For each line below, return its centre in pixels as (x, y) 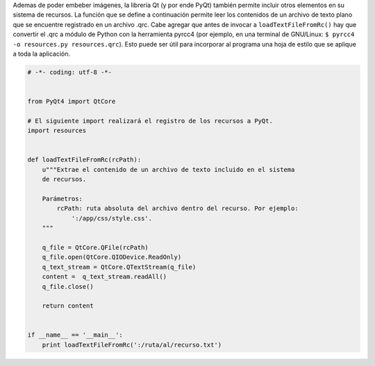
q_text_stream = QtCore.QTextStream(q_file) (119, 267)
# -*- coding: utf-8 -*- (70, 72)
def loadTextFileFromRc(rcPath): (84, 160)
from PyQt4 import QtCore (72, 102)
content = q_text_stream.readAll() (104, 277)
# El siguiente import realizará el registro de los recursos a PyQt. (150, 121)
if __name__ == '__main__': (75, 335)
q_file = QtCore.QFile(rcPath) (95, 247)
